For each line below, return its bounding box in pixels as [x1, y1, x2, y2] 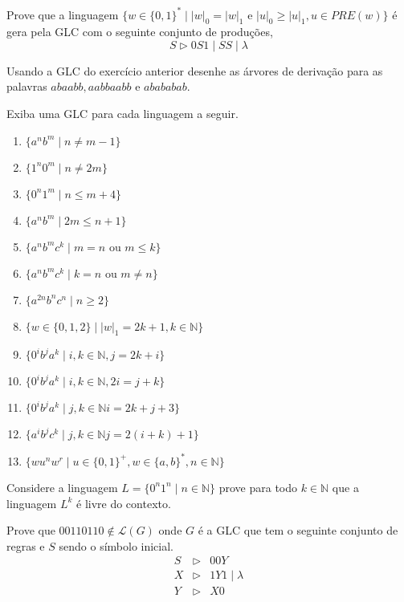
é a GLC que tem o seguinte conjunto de [198, 522, 398, 539]
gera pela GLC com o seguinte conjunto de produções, [6, 23, 273, 40]
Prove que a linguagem [6, 6, 119, 22]
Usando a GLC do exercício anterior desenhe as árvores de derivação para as [6, 62, 383, 79]
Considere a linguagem [6, 478, 118, 495]
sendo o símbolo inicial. [59, 537, 173, 554]
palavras [6, 78, 47, 95]
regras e [6, 537, 45, 554]
